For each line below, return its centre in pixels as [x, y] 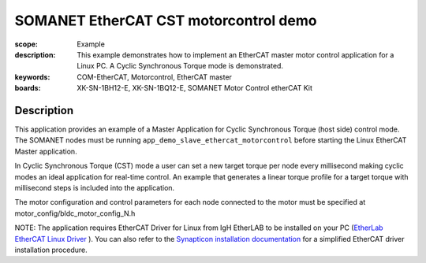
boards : [28, 88]
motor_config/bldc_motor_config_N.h [75, 213]
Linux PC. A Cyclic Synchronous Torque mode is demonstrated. [180, 66]
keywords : [32, 77]
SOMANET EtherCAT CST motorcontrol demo [166, 20]
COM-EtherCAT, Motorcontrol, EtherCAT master [155, 77]
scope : [26, 44]
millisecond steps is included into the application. [95, 187]
